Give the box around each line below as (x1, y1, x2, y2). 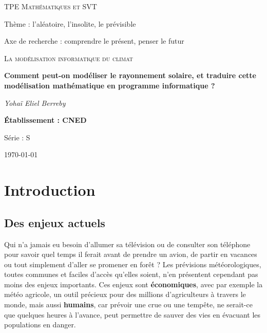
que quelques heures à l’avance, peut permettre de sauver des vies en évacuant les (4, 309, 261, 320)
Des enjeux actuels (4, 214, 105, 230)
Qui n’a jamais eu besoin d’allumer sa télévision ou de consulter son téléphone (4, 238, 251, 249)
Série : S (4, 132, 30, 142)
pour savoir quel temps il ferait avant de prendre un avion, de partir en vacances (4, 249, 257, 260)
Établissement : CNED (4, 115, 87, 125)
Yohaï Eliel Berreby (4, 97, 66, 108)
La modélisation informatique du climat (4, 52, 133, 63)
